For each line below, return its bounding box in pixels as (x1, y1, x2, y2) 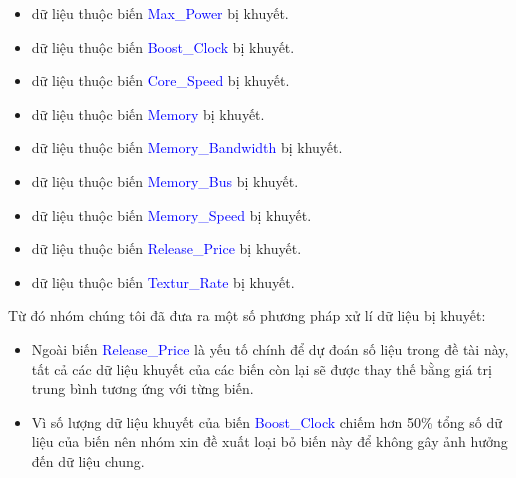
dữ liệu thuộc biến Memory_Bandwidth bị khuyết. (31, 137, 343, 158)
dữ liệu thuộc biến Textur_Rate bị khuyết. (31, 271, 295, 292)
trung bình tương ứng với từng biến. (31, 378, 254, 399)
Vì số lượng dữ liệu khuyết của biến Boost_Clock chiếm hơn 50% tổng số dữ (31, 411, 502, 432)
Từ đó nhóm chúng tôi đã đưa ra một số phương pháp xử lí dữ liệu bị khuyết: (8, 305, 486, 326)
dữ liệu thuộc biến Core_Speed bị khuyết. (31, 70, 290, 91)
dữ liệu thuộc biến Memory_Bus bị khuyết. (31, 170, 299, 191)
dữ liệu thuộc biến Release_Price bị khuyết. (31, 238, 302, 259)
